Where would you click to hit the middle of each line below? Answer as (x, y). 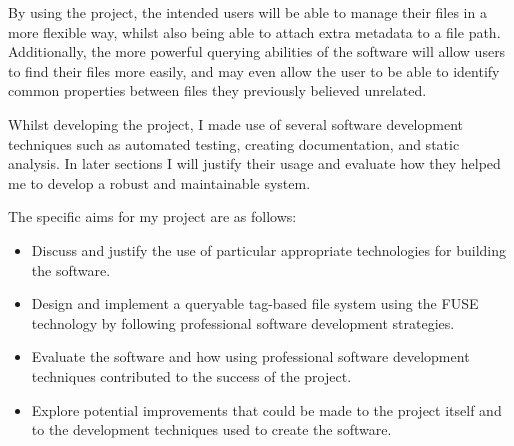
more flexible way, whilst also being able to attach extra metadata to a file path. (254, 31)
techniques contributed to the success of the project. (191, 375)
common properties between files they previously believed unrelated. (217, 90)
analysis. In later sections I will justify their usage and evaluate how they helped (254, 163)
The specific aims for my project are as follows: (152, 216)
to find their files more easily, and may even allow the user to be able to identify (254, 70)
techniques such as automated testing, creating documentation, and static (234, 143)
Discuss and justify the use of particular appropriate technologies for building (268, 249)
